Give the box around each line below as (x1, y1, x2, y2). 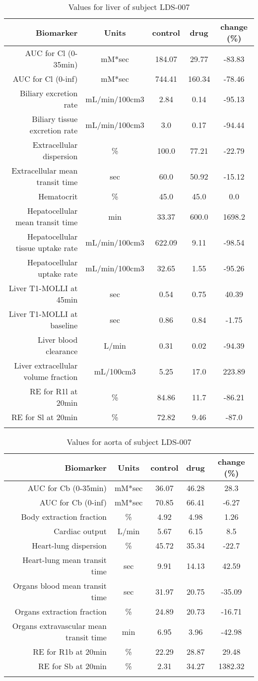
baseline (50, 319, 78, 331)
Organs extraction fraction (14, 606, 107, 617)
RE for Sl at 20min (11, 411, 78, 423)
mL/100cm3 (94, 365, 136, 377)
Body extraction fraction (21, 511, 107, 522)
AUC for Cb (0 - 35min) (27, 482, 107, 494)
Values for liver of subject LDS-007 (68, 1, 190, 12)
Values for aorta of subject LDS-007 (66, 436, 192, 447)
